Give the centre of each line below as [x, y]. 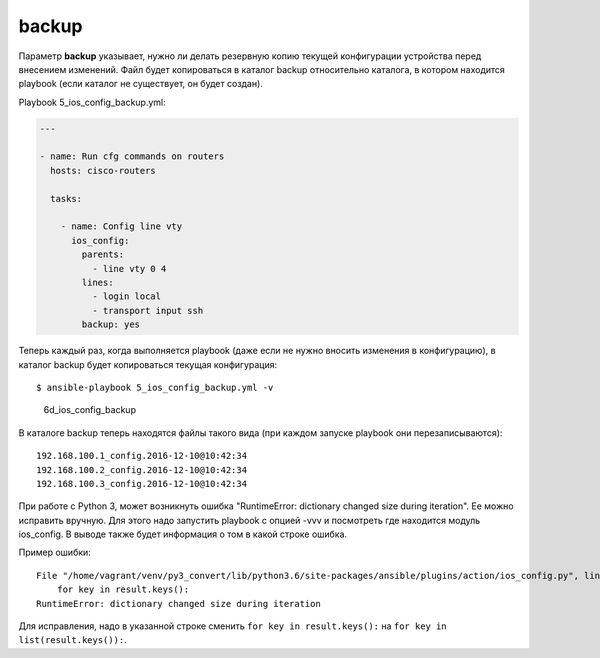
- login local [126, 296]
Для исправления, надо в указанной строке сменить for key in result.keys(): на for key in [232, 626]
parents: [103, 254]
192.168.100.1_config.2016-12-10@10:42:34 [142, 456]
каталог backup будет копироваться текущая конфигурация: [148, 364]
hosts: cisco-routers [103, 170]
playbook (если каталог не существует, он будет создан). [141, 84]
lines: [97, 282]
